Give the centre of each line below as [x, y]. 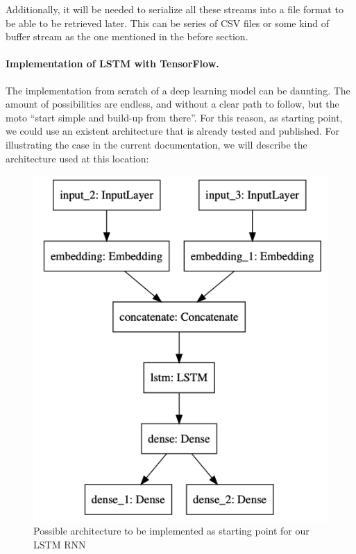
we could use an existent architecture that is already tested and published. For [173, 131]
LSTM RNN [60, 545]
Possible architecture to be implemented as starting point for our [171, 531]
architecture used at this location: [77, 158]
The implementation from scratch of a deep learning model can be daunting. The [178, 90]
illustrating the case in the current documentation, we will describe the [156, 144]
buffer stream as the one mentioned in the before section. [127, 36]
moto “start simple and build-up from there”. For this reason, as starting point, [174, 117]
